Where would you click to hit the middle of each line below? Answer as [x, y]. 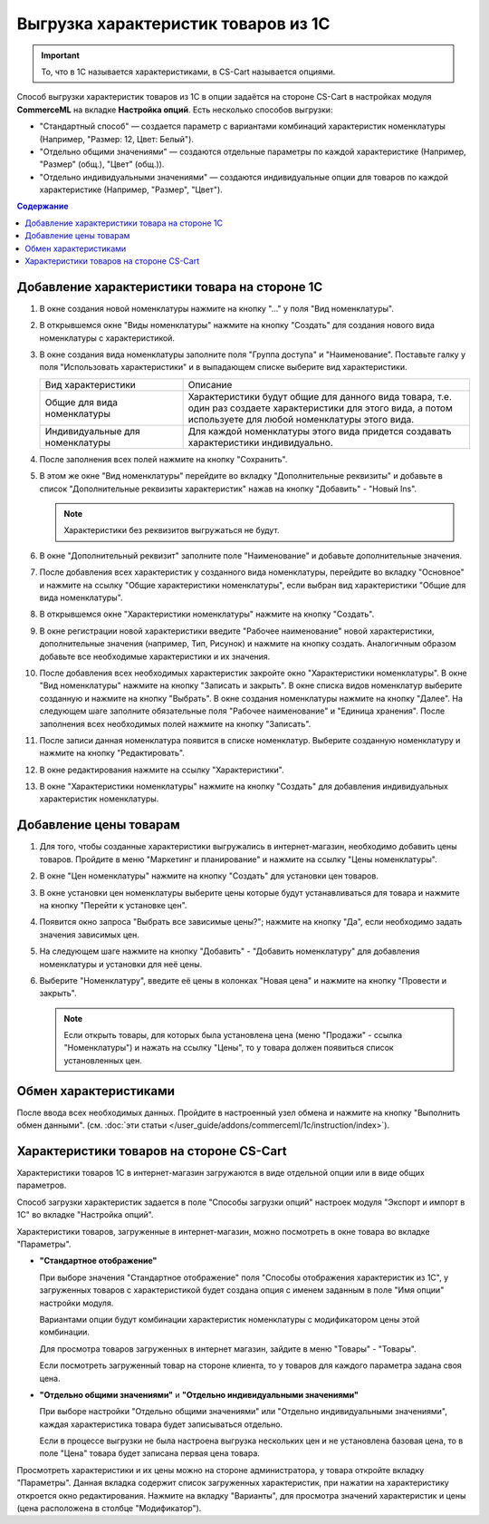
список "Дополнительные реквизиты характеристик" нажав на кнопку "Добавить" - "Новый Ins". [228, 489]
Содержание [43, 206]
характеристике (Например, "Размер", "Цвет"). [131, 189]
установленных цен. [103, 1060]
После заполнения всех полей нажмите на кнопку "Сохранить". [163, 459]
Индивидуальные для [92, 431]
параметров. [42, 1185]
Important [61, 55]
